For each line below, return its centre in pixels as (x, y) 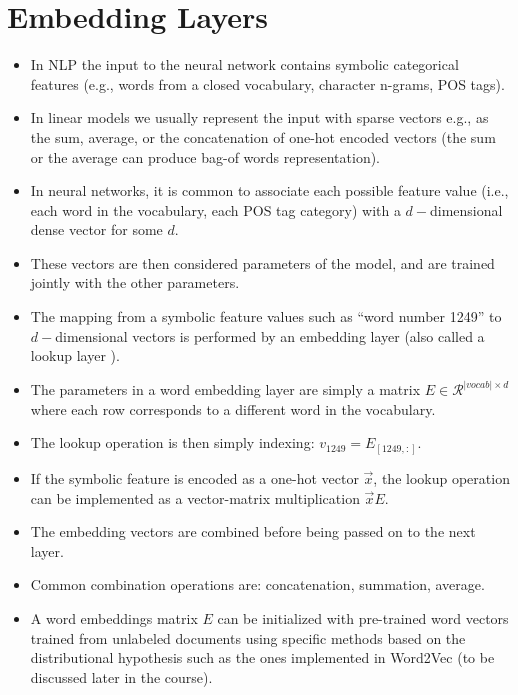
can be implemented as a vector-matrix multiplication (195, 497)
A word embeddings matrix (114, 617)
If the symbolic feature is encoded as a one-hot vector (194, 477)
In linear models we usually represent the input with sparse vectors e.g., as (259, 117)
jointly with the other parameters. (135, 282)
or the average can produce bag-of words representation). (205, 156)
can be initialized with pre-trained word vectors (363, 617)
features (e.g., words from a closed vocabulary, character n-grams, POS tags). (267, 83)
